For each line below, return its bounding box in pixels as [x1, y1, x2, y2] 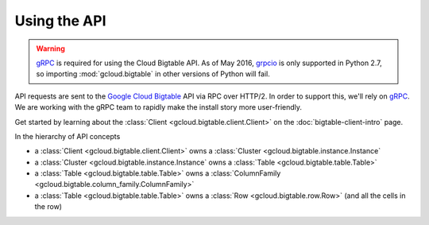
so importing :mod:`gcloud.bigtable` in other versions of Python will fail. [36, 69, 270, 79]
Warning [36, 44, 65, 53]
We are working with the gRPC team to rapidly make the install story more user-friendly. [14, 103, 302, 112]
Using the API [14, 12, 106, 29]
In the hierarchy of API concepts [14, 131, 121, 141]
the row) [34, 202, 63, 211]
